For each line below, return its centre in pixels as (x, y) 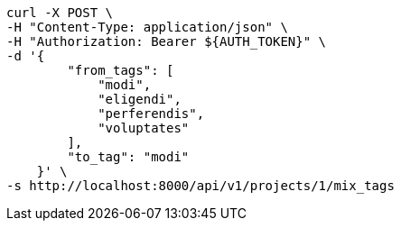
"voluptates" (144, 128)
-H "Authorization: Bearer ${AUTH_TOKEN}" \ (167, 41)
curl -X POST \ (60, 13)
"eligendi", (140, 99)
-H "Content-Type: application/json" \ (147, 27)
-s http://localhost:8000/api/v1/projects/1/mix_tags (200, 186)
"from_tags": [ (121, 70)
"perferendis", (151, 114)
